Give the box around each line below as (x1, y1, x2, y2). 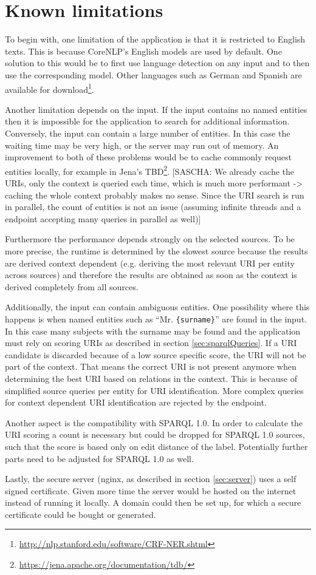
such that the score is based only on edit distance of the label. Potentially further (5, 440, 308, 452)
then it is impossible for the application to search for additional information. (5, 115, 290, 128)
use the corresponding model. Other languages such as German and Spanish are (5, 68, 302, 81)
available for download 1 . (5, 81, 94, 95)
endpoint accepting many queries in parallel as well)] (5, 212, 201, 225)
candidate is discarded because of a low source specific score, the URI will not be (5, 348, 306, 361)
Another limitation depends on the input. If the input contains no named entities (5, 103, 307, 115)
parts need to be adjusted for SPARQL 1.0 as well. (5, 452, 194, 464)
